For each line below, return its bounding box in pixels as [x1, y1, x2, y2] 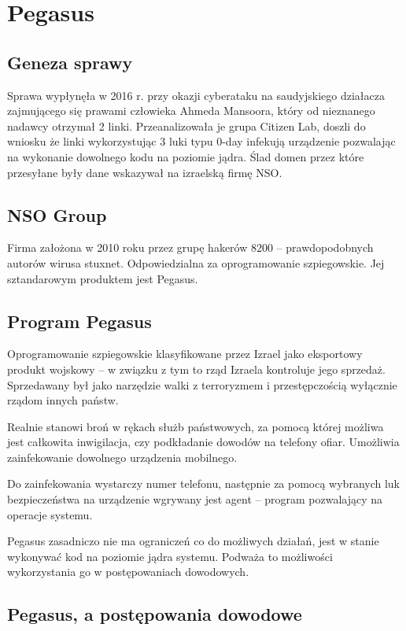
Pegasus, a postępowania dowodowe [7, 602, 302, 626]
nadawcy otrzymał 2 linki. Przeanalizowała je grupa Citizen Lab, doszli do [7, 117, 366, 134]
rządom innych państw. [7, 392, 119, 408]
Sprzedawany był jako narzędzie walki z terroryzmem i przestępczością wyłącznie [7, 376, 397, 393]
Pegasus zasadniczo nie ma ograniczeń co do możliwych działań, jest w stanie [7, 533, 379, 549]
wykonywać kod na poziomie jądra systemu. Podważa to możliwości [7, 548, 333, 564]
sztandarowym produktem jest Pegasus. [7, 270, 198, 286]
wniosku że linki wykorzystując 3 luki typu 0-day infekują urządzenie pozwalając [7, 133, 396, 149]
